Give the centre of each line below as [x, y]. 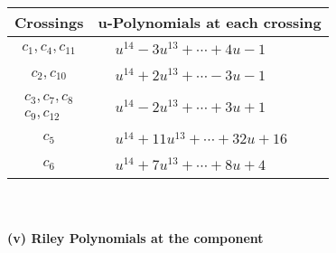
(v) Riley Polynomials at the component [135, 237]
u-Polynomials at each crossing [210, 22]
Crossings [49, 22]
